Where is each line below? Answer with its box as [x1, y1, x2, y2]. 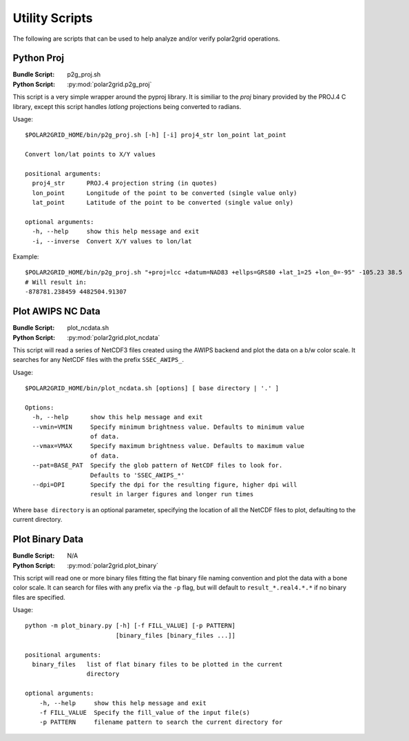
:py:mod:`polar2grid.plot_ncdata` [67, 333, 160, 341]
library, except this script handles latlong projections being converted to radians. [12, 102, 242, 110]
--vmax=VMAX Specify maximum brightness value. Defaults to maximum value [32, 442, 305, 450]
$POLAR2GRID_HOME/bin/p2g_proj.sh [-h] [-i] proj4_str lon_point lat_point [25, 131, 286, 139]
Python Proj [12, 52, 65, 64]
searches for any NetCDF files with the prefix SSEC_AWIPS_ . [12, 356, 185, 364]
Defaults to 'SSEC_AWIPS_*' [90, 471, 185, 479]
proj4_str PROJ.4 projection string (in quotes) [32, 179, 218, 187]
